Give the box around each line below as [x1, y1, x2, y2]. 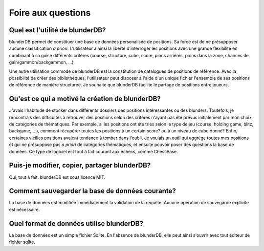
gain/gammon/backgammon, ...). [9, 59, 75, 65]
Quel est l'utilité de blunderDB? [9, 26, 106, 34]
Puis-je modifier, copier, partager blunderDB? [9, 161, 151, 169]
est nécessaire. [9, 207, 40, 212]
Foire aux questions [9, 7, 91, 18]
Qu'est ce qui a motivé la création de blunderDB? [9, 95, 161, 103]
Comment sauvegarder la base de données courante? [9, 187, 176, 195]
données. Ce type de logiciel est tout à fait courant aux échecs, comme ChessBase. [9, 148, 178, 154]
